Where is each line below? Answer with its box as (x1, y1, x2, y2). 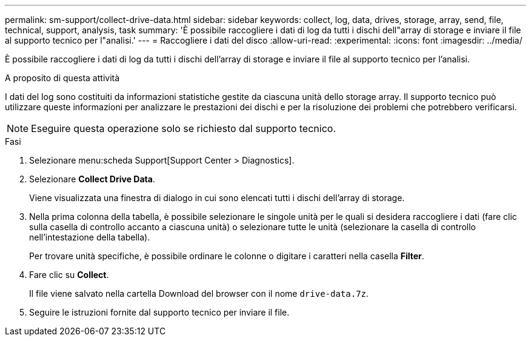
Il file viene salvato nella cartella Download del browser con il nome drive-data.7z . (29, 288, 369, 299)
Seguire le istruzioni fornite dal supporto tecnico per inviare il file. (29, 307, 290, 317)
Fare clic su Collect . (29, 270, 109, 280)
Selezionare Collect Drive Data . (29, 174, 155, 184)
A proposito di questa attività (5, 73, 120, 83)
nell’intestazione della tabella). (29, 232, 150, 242)
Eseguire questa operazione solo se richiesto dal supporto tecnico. (31, 122, 336, 134)
